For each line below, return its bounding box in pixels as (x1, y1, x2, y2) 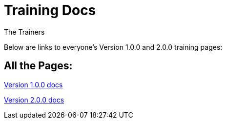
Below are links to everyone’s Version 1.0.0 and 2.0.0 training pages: (4, 42, 223, 51)
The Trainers (4, 27, 45, 36)
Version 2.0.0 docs (4, 95, 64, 104)
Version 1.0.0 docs (4, 80, 63, 89)
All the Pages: (4, 60, 73, 72)
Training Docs (4, 2, 96, 19)
